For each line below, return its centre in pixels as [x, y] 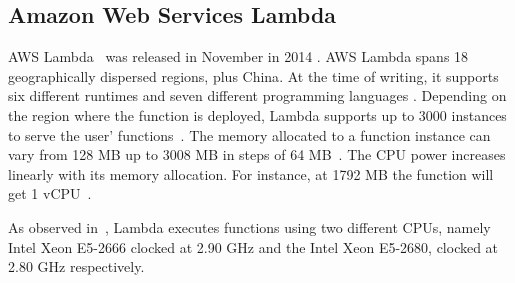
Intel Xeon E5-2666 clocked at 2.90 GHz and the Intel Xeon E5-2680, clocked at [253, 246]
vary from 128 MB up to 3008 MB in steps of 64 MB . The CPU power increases [257, 154]
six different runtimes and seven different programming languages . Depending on [257, 95]
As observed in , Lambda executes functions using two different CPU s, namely [249, 226]
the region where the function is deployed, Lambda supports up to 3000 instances [257, 114]
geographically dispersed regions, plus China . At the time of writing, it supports [253, 75]
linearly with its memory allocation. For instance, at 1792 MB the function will [251, 173]
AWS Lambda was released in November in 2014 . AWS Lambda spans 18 [238, 56]
